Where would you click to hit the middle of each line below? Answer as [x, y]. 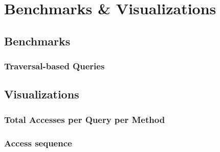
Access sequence [38, 143]
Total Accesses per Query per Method [85, 119]
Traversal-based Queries [54, 66]
